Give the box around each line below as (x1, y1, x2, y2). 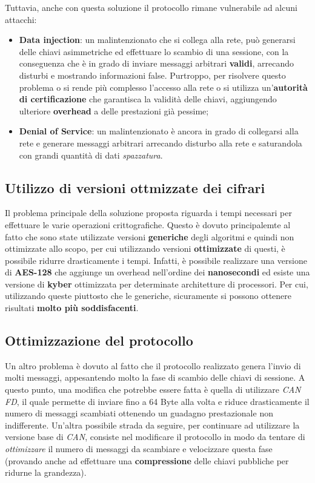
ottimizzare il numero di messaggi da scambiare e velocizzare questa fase (5, 442, 273, 455)
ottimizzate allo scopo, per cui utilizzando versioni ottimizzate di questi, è (5, 242, 285, 255)
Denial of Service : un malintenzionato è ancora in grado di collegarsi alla (19, 125, 299, 137)
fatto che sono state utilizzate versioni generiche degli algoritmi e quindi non (5, 230, 294, 243)
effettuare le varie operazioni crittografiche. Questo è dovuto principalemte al (5, 218, 291, 231)
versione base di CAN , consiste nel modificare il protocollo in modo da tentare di (5, 430, 305, 443)
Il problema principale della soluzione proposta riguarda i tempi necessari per (5, 206, 292, 219)
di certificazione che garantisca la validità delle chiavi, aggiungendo (19, 93, 277, 105)
